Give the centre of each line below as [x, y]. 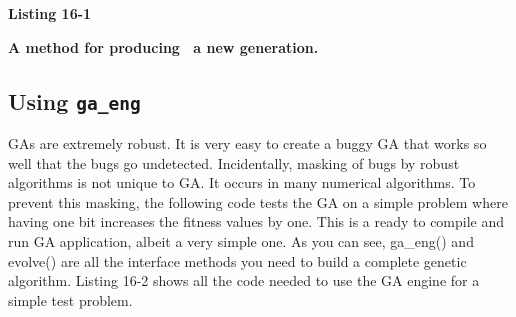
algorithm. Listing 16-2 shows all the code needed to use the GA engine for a [244, 280]
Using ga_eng [74, 100]
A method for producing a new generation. [163, 46]
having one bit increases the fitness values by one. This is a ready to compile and [256, 221]
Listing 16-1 [50, 13]
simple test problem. [70, 299]
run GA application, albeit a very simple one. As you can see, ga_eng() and [241, 240]
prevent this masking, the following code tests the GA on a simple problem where [258, 201]
